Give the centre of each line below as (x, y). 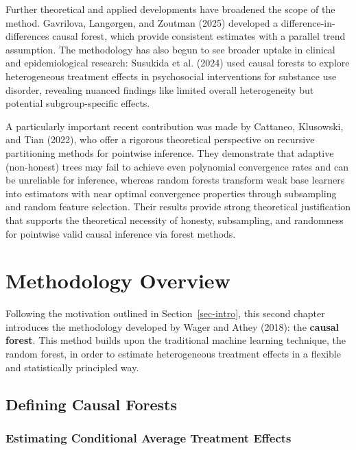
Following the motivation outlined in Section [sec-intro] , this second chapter (165, 313)
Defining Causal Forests (92, 404)
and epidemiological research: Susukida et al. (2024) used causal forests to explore (178, 63)
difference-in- (308, 22)
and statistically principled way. (72, 367)
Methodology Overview (118, 280)
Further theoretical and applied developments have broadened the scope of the (170, 9)
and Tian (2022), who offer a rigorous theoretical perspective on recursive (160, 139)
